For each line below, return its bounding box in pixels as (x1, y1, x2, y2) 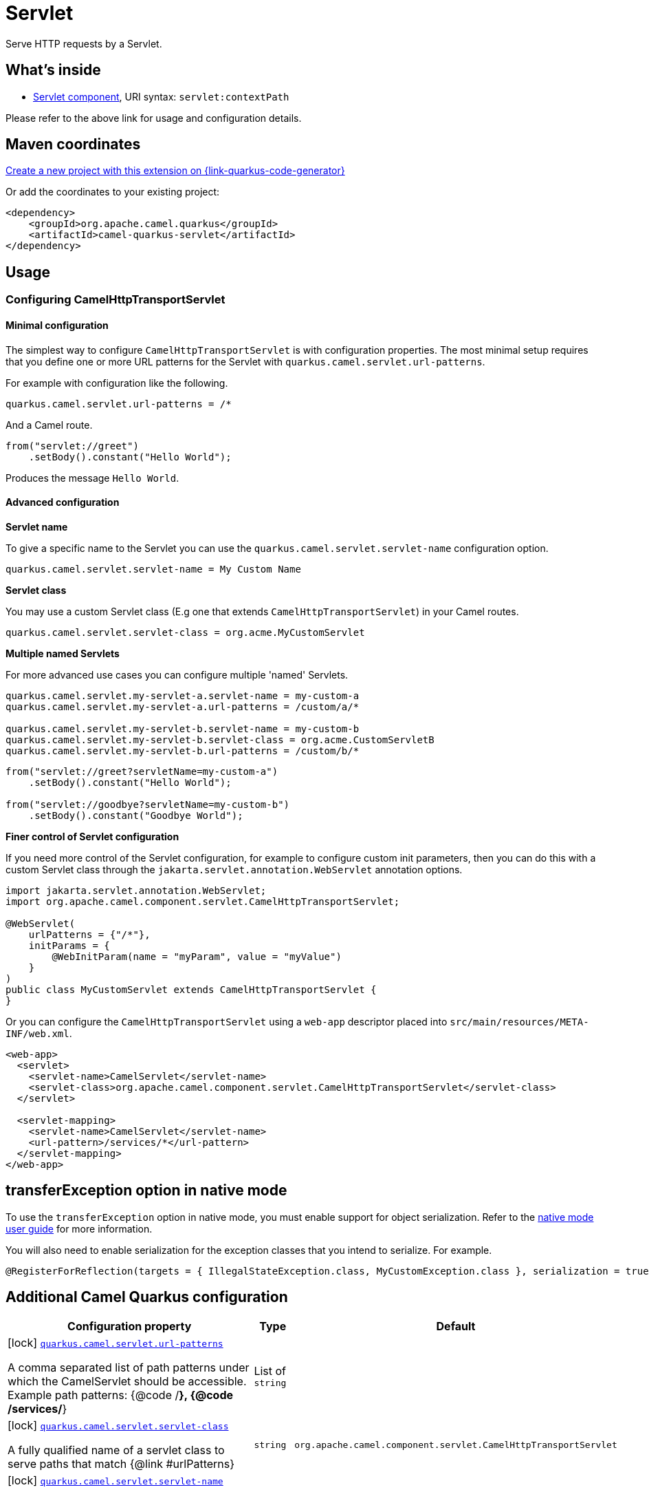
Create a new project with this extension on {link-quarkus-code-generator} (5, 164, 345, 177)
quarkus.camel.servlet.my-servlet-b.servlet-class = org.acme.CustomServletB (5, 734, 434, 745)
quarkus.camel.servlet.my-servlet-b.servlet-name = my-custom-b (5, 723, 360, 734)
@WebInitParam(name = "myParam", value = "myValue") (52, 950, 342, 962)
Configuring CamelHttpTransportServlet (5, 292, 225, 307)
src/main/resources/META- (450, 1016, 589, 1027)
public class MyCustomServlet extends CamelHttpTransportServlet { (5, 983, 377, 995)
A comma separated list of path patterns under (8, 1361, 250, 1375)
